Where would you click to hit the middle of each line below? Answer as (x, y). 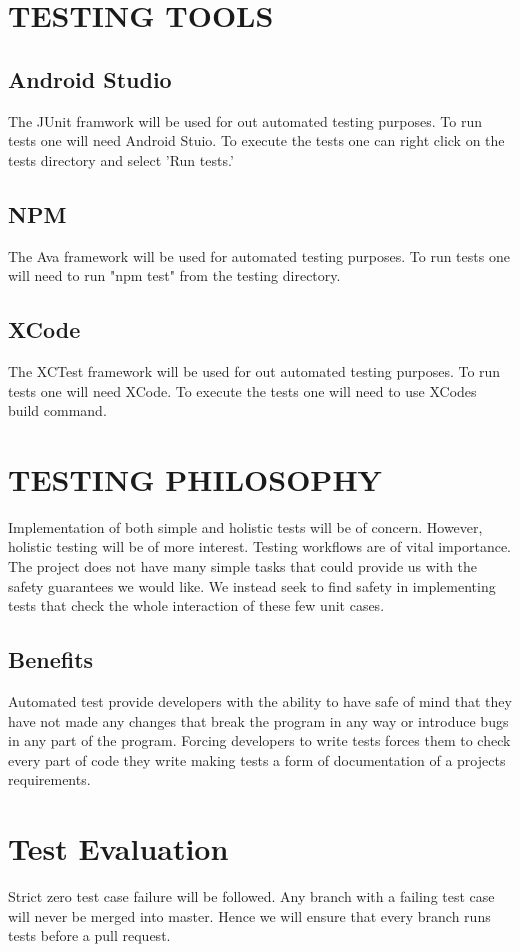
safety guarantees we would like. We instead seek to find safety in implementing (252, 585)
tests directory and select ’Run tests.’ (121, 159)
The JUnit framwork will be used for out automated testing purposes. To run (245, 120)
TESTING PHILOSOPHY (195, 478)
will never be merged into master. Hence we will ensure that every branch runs (249, 915)
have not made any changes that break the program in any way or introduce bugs (258, 720)
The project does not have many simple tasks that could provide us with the (243, 566)
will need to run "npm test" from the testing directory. (174, 275)
